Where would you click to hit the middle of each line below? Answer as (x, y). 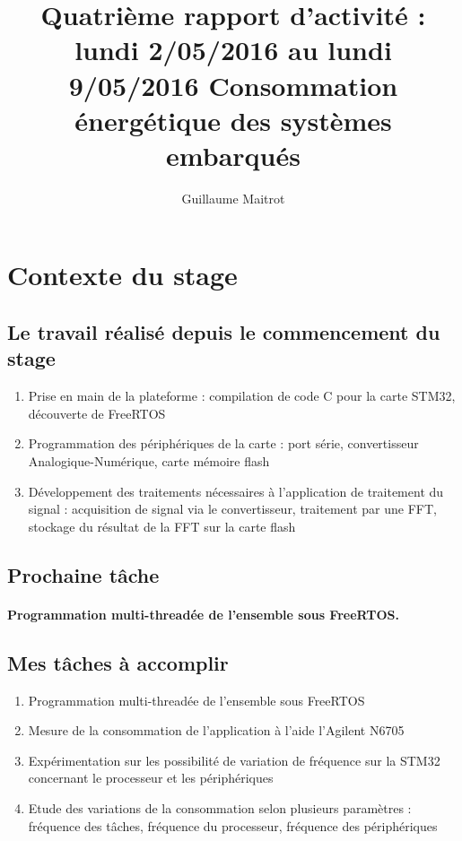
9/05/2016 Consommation (233, 85)
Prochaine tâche (83, 574)
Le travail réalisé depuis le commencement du (224, 332)
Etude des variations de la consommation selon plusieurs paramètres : (220, 807)
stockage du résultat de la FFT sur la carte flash (162, 526)
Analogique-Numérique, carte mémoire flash (149, 461)
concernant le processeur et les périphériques (151, 778)
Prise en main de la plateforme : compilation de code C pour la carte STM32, (242, 396)
